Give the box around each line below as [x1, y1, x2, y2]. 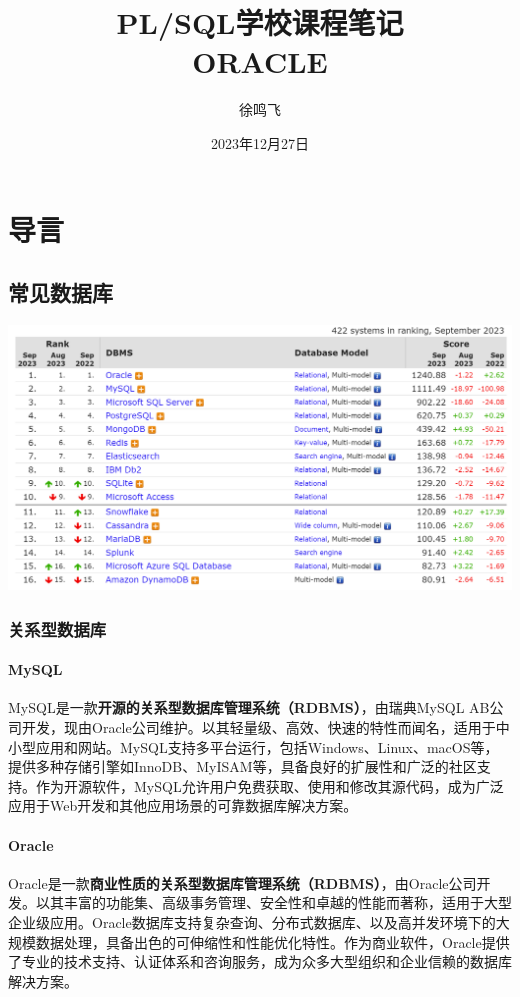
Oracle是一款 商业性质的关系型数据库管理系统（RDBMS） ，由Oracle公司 [8, 872, 477, 893]
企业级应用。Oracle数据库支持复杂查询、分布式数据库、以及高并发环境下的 [8, 911, 496, 932]
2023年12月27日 [211, 132, 309, 153]
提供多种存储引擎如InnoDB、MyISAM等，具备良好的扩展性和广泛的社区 [8, 756, 477, 777]
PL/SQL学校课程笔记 [116, 2, 404, 43]
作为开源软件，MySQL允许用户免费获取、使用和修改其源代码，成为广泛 [35, 775, 504, 796]
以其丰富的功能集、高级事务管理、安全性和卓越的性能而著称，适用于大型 [35, 892, 512, 913]
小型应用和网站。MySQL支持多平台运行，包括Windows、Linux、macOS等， [8, 736, 499, 757]
